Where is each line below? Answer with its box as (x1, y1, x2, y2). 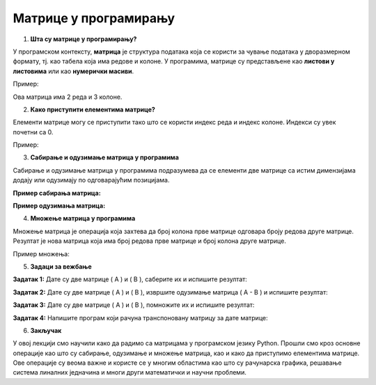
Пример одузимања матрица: (13, 202, 106, 210)
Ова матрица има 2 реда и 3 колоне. (13, 93, 123, 101)
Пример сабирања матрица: (13, 189, 101, 197)
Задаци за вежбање (30, 262, 92, 271)
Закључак (30, 326, 62, 334)
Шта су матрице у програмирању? (30, 35, 137, 43)
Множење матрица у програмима (30, 214, 136, 223)
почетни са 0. (13, 127, 54, 136)
